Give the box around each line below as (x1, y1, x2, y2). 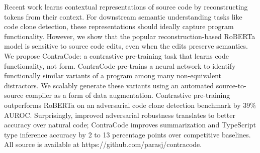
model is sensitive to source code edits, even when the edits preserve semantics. (4, 41, 248, 51)
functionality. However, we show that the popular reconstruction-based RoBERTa (4, 31, 255, 41)
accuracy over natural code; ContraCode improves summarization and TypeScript (4, 119, 256, 130)
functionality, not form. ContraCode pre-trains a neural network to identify (4, 60, 236, 71)
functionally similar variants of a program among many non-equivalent (4, 70, 222, 81)
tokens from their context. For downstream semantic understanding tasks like (4, 11, 242, 22)
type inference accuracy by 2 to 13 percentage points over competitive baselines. (4, 129, 251, 139)
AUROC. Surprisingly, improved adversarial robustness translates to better (4, 109, 235, 120)
